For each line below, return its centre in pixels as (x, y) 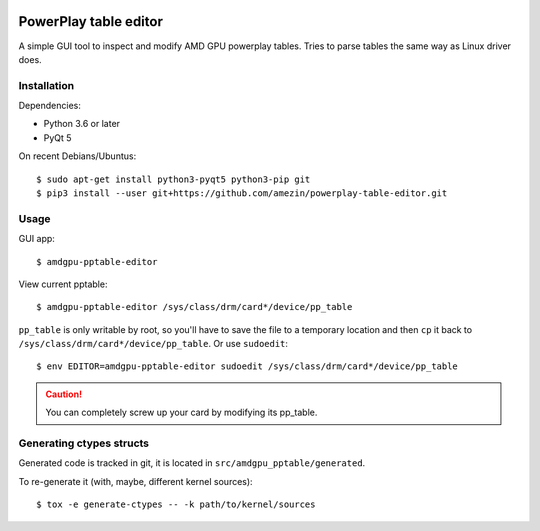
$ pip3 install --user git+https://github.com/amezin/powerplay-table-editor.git (242, 193)
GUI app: (36, 239)
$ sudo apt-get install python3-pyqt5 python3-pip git (173, 179)
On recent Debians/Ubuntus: (77, 156)
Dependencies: (50, 106)
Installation (46, 85)
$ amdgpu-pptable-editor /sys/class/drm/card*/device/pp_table (194, 307)
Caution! (64, 394)
